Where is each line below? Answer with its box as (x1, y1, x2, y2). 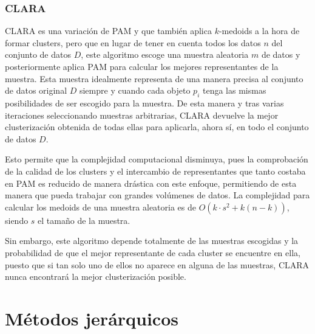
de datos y (261, 48, 300, 61)
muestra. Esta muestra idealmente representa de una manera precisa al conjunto (5, 72, 303, 85)
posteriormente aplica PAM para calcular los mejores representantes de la (5, 60, 279, 72)
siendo (5, 214, 29, 226)
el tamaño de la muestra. (38, 214, 130, 226)
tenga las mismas (202, 84, 266, 97)
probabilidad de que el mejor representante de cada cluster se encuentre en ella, (5, 246, 300, 259)
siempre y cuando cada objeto (79, 84, 191, 97)
